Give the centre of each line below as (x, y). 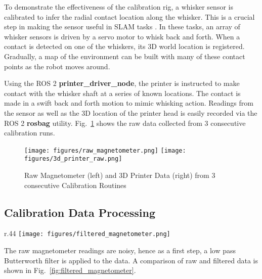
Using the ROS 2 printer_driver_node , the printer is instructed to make (122, 83)
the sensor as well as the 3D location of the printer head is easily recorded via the (131, 112)
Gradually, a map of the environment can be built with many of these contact (125, 56)
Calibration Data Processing (80, 212)
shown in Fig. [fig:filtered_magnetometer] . (70, 270)
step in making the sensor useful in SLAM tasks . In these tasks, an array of (122, 27)
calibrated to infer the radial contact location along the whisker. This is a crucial (129, 16)
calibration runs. (30, 133)
